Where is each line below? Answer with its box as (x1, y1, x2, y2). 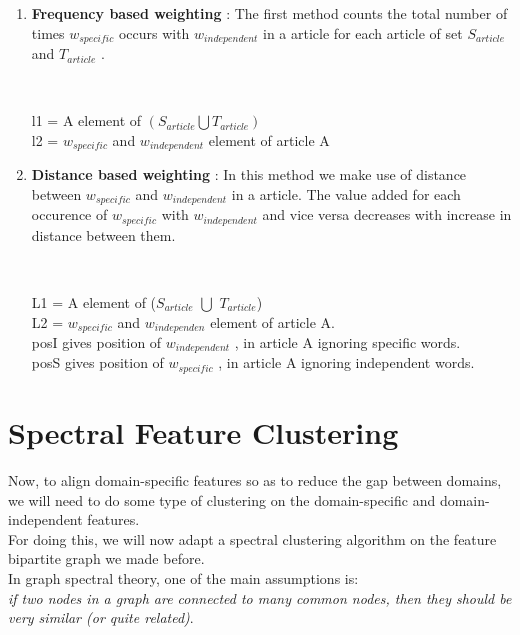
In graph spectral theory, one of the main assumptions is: (8, 568, 359, 589)
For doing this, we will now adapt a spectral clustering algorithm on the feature (8, 528, 497, 549)
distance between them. (31, 224, 176, 245)
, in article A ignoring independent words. (218, 352, 475, 373)
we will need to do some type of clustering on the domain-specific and (8, 489, 436, 510)
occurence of (31, 204, 108, 225)
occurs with (118, 22, 190, 43)
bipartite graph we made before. (8, 548, 205, 569)
